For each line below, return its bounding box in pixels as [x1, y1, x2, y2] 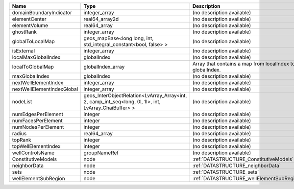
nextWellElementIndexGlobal [12, 86, 78, 93]
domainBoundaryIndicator [12, 9, 72, 16]
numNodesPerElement [12, 124, 64, 130]
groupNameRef [83, 149, 119, 156]
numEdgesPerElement [12, 111, 64, 118]
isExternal [12, 47, 35, 54]
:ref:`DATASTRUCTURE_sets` [192, 169, 259, 175]
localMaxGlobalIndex [12, 54, 61, 61]
